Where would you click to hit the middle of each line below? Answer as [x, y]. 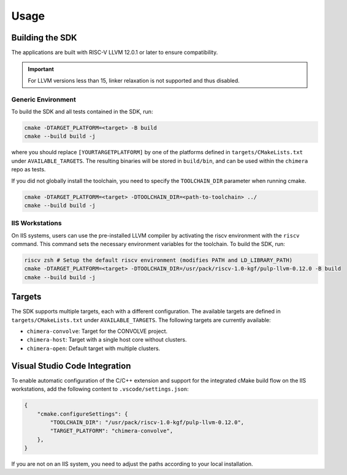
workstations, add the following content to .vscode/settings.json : [100, 389]
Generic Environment [44, 99]
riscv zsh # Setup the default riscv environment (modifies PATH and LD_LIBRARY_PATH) [158, 260]
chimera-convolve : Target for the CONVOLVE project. [97, 331]
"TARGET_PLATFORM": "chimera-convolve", [112, 431]
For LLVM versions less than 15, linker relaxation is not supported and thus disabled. [134, 80]
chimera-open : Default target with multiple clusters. [93, 348]
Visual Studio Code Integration [71, 366]
